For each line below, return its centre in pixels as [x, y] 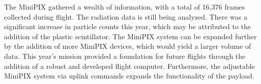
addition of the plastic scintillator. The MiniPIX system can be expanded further [130, 36]
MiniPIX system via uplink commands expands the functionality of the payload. [129, 76]
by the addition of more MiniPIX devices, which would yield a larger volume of [128, 46]
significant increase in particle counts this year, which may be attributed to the [128, 26]
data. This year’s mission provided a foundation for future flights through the [125, 56]
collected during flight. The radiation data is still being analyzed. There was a [126, 16]
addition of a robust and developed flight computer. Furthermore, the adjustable [129, 66]
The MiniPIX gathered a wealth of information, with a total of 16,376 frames [125, 7]
